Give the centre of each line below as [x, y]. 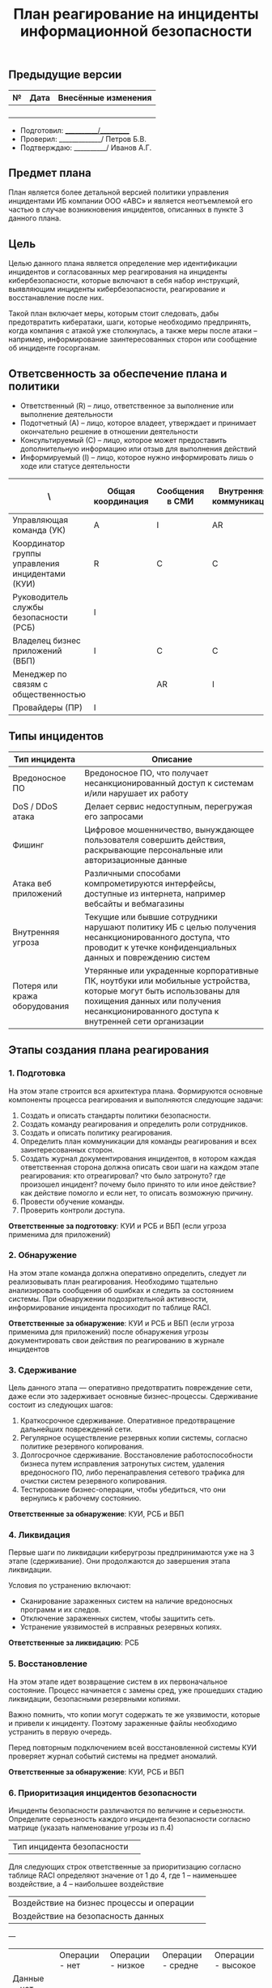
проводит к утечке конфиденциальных [161, 947]
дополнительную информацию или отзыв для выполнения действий [138, 449]
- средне [180, 1965]
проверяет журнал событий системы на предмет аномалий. [113, 1756]
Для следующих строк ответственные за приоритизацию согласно [125, 1867]
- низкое [127, 1965]
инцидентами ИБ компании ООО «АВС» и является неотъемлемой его [131, 201]
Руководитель [40, 597]
